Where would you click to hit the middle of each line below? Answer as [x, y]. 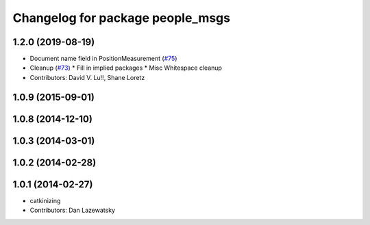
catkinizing [45, 200]
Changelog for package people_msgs [122, 18]
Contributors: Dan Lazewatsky [73, 210]
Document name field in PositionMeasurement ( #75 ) [103, 59]
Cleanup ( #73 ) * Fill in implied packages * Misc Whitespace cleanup [126, 68]
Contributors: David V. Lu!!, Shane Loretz [87, 77]
